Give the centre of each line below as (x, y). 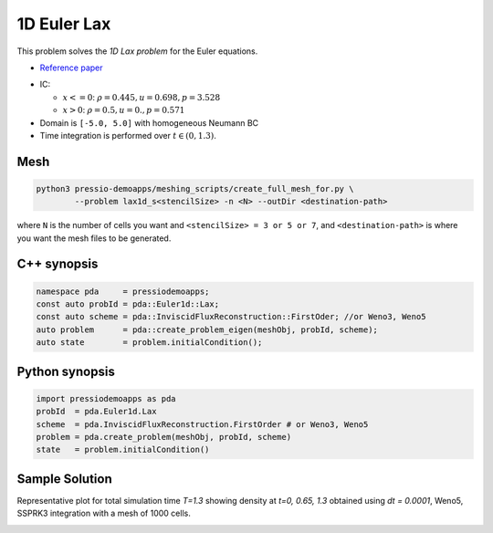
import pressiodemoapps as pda (106, 398)
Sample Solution (65, 479)
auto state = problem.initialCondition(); (149, 343)
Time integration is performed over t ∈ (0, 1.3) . (128, 135)
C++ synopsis (58, 264)
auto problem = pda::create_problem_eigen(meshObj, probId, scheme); (207, 329)
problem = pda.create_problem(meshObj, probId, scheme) (164, 437)
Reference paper (72, 68)
